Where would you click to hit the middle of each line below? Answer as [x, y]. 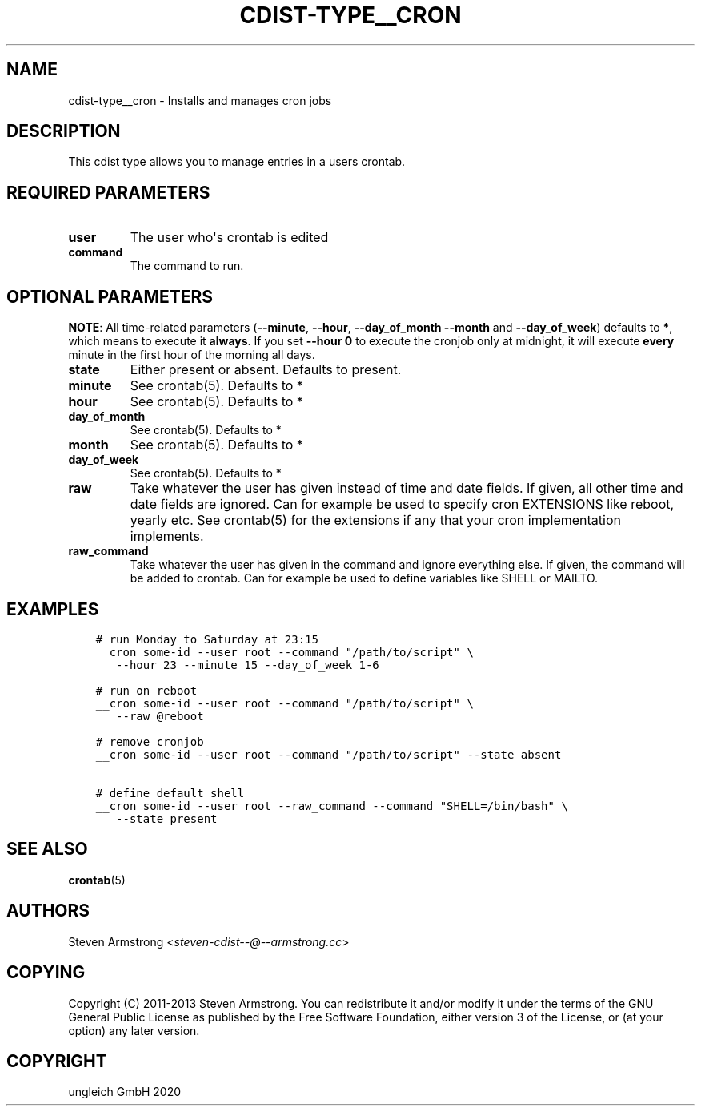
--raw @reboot [160, 716]
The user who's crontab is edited [229, 238]
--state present [167, 818]
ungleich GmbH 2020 [125, 1092]
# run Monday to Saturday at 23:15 [207, 639]
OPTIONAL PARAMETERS [110, 296]
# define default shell [170, 793]
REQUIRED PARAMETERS [108, 192]
